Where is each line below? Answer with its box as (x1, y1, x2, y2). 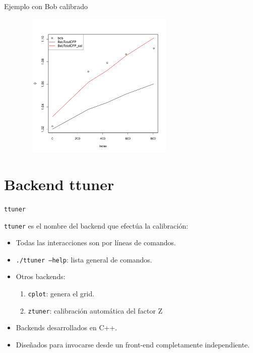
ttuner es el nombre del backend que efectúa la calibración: (4, 220, 188, 231)
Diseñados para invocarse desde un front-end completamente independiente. (16, 339, 250, 349)
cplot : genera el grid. (28, 288, 95, 299)
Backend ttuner (4, 173, 114, 194)
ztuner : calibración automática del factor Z (28, 305, 163, 316)
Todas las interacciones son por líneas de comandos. (16, 237, 176, 248)
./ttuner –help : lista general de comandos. (16, 254, 152, 264)
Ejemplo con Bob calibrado (4, 1, 88, 11)
